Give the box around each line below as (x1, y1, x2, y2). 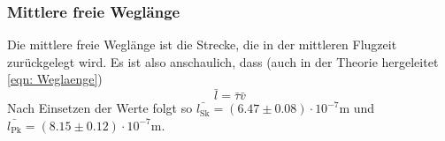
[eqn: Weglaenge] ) (7, 70, 103, 88)
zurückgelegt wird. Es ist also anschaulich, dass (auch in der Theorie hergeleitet (7, 52, 439, 70)
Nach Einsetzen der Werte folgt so (7, 99, 193, 117)
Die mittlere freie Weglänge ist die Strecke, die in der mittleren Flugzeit (7, 35, 397, 54)
